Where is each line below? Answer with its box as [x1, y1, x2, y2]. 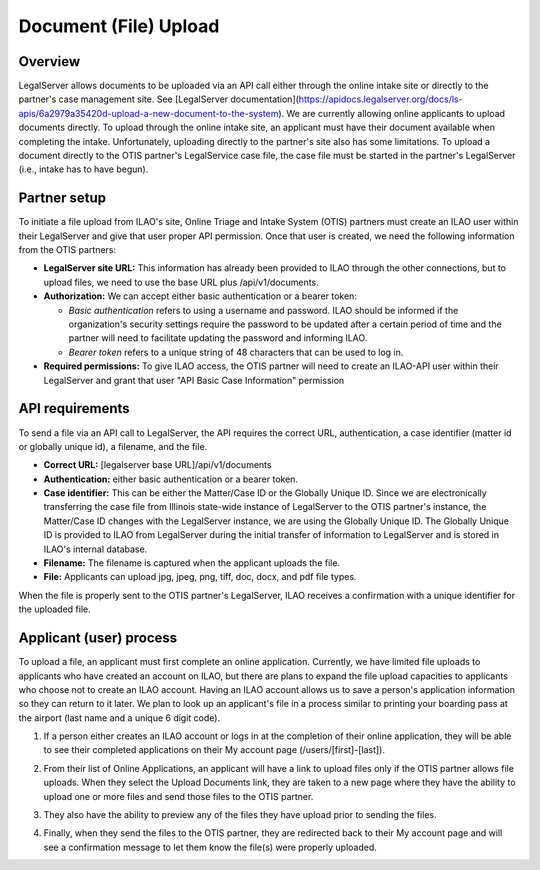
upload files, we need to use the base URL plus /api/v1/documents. [43, 276, 319, 288]
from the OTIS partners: [18, 244, 117, 256]
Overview [18, 53, 81, 70]
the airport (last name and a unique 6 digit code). [18, 711, 220, 724]
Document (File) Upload [18, 15, 220, 37]
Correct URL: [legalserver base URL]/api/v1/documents [43, 459, 272, 471]
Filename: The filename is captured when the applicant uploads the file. [43, 557, 340, 569]
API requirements [18, 400, 130, 417]
